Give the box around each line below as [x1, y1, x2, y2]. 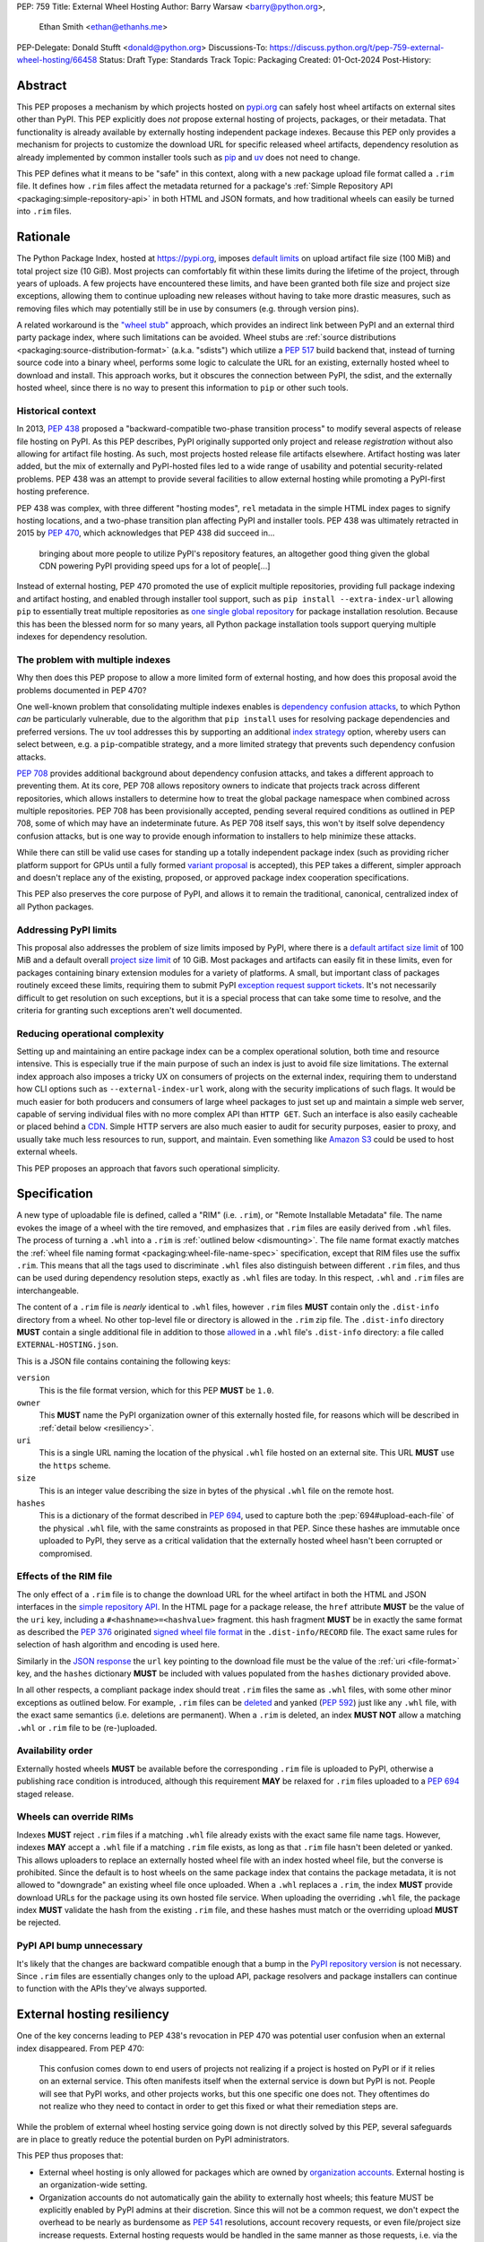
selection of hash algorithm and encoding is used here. [16, 1639, 220, 1650]
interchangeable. [16, 1285, 80, 1296]
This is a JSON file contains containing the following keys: [16, 1355, 231, 1367]
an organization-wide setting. [39, 2179, 148, 2190]
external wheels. [16, 1146, 78, 1157]
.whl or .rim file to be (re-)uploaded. [16, 1722, 158, 1733]
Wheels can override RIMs [16, 1811, 134, 1823]
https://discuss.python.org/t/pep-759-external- [269, 41, 445, 53]
